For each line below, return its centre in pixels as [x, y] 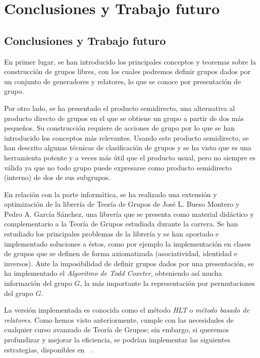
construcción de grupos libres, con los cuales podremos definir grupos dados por [127, 71]
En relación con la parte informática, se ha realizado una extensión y [111, 194]
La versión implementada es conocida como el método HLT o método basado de [127, 310]
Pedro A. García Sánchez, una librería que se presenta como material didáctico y [129, 214]
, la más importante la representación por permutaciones [167, 283]
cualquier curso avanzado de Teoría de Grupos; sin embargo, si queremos [117, 330]
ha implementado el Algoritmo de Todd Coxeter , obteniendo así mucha [113, 273]
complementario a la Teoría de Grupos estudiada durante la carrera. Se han [121, 224]
